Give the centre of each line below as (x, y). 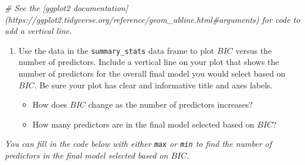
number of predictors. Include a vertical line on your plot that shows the (149, 62)
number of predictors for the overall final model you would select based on (152, 73)
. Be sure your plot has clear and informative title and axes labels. (153, 85)
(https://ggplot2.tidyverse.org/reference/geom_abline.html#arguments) (132, 19)
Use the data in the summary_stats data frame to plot (116, 50)
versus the (254, 50)
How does (50, 104)
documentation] (101, 8)
